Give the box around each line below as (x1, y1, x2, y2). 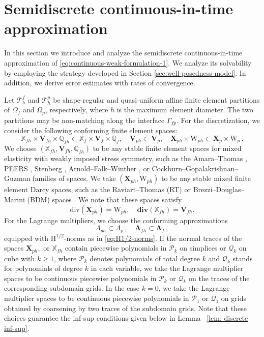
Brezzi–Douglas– (193, 184, 245, 195)
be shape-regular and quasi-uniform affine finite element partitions (53, 94, 260, 105)
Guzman (4, 173, 31, 183)
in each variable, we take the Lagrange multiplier (91, 263, 244, 273)
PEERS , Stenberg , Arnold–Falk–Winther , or (4, 163, 150, 173)
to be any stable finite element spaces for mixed (93, 143, 242, 154)
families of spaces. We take (33, 173, 116, 183)
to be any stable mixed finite (161, 173, 251, 183)
